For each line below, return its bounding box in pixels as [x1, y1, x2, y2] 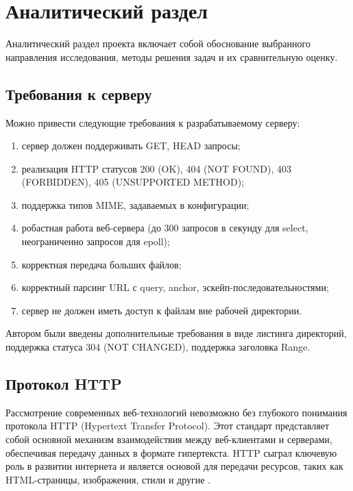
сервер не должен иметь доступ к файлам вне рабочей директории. [21, 303, 302, 317]
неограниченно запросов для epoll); [21, 234, 170, 249]
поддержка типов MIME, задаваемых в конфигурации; [21, 197, 249, 212]
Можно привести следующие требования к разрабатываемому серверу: [5, 115, 300, 129]
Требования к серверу [5, 83, 152, 104]
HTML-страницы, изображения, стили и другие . [5, 472, 211, 486]
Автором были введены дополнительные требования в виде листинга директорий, [5, 326, 347, 340]
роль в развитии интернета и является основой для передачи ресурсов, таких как [5, 459, 343, 473]
